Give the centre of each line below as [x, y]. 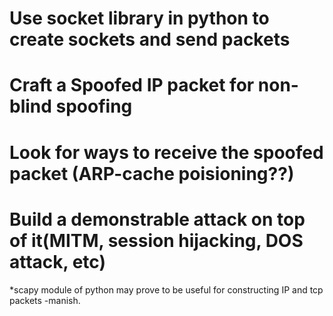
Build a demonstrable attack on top [157, 219]
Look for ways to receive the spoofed [166, 152]
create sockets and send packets [150, 39]
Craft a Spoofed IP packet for [132, 85]
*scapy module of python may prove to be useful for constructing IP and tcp [166, 289]
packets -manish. [45, 300]
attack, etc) [58, 261]
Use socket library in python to [139, 18]
